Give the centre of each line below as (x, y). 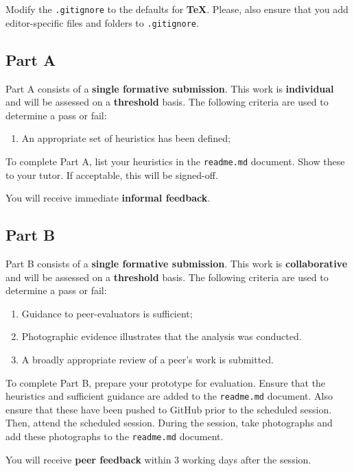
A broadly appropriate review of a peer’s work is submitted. (148, 359)
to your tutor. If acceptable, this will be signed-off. (112, 174)
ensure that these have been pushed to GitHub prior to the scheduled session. (169, 409)
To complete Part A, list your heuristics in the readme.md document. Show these (175, 161)
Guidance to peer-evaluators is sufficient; (107, 313)
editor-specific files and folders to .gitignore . (102, 22)
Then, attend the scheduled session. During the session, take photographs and (169, 423)
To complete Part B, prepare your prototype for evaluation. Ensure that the (166, 382)
